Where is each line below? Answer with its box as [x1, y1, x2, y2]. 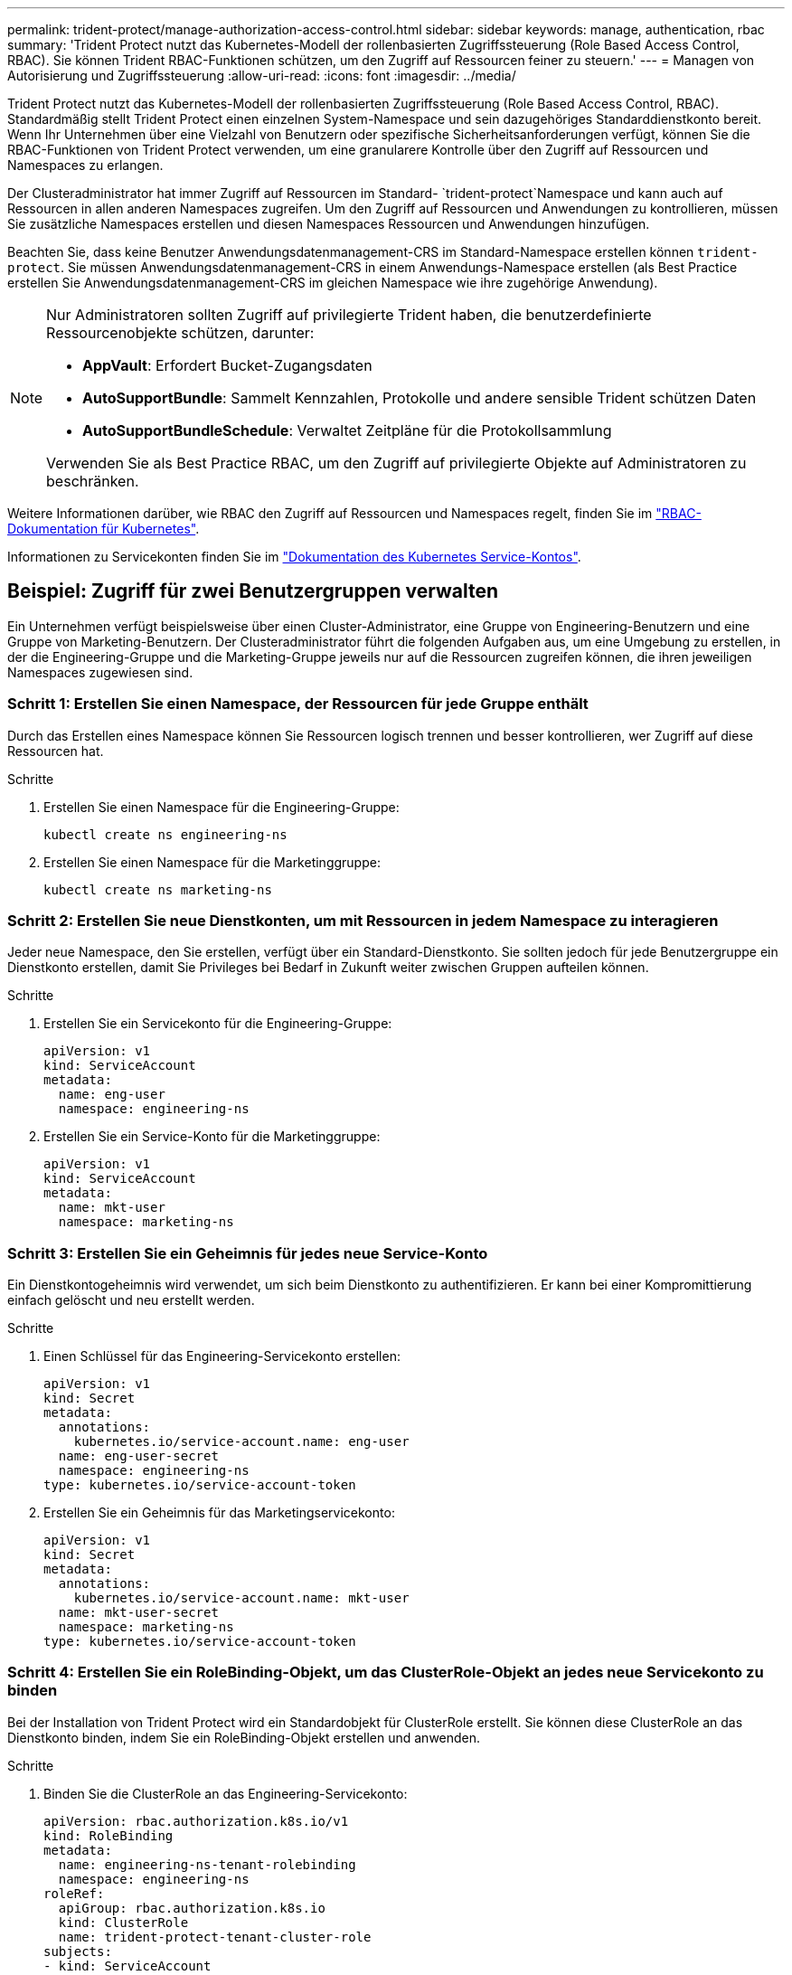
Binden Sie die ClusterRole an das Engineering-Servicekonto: [43, 1785, 408, 1801]
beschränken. [46, 472, 139, 490]
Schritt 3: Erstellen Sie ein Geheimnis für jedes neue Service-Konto [7, 1243, 488, 1262]
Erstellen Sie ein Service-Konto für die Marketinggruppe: [43, 1129, 381, 1145]
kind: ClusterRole [58, 1914, 189, 1930]
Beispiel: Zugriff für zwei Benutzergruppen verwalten [7, 580, 498, 603]
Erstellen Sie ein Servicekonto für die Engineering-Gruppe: [43, 1016, 392, 1032]
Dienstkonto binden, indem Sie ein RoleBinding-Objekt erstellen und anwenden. [7, 1729, 481, 1745]
